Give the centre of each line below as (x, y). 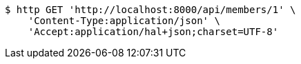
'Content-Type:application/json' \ (124, 21)
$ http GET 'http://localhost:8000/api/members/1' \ (150, 10)
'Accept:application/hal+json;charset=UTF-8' (153, 32)
